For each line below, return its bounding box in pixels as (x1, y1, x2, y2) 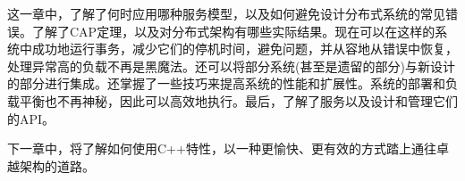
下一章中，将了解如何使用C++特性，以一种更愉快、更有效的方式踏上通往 (7, 139, 436, 158)
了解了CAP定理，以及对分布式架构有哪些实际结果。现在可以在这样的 (31, 21, 435, 40)
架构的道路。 (19, 156, 95, 175)
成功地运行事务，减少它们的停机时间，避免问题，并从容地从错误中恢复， (31, 39, 458, 58)
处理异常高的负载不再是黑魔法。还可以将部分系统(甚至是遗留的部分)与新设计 (7, 56, 455, 75)
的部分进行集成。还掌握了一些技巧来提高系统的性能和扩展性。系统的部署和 (7, 74, 445, 93)
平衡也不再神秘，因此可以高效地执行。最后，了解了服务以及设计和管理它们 (19, 91, 458, 110)
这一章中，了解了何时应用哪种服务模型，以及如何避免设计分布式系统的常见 (7, 4, 445, 22)
